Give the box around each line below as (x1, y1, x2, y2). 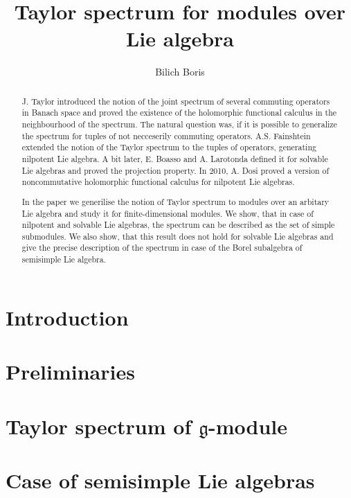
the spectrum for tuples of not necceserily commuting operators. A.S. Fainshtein (21, 130, 311, 141)
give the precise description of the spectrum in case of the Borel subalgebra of (21, 242, 303, 254)
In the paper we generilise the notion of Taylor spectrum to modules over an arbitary (21, 195, 330, 207)
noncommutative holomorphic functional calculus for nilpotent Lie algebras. (21, 176, 295, 188)
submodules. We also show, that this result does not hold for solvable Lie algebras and (21, 230, 334, 242)
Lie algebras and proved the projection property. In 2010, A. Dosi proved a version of (21, 164, 330, 176)
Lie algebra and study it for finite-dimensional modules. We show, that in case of (21, 207, 314, 219)
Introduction (6, 303, 129, 331)
